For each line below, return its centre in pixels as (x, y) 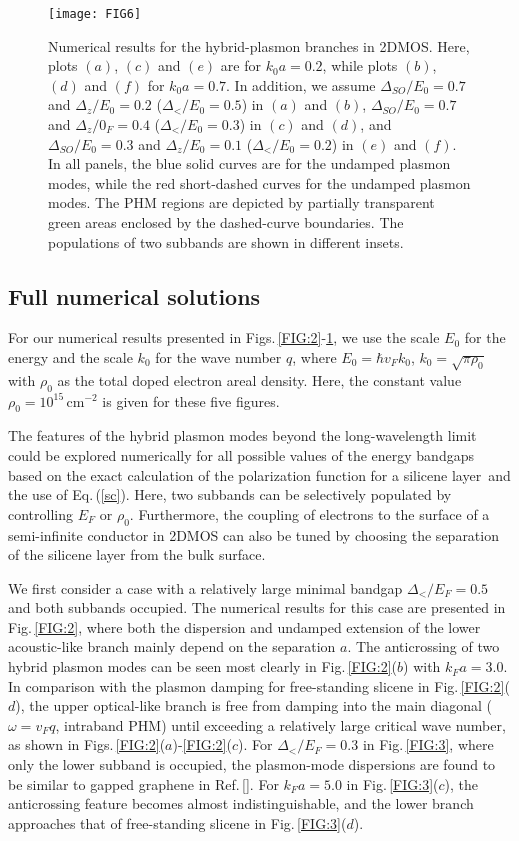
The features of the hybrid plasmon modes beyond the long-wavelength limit (242, 435)
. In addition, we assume (301, 84)
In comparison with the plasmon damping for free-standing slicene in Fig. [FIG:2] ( (259, 685)
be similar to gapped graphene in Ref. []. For (143, 783)
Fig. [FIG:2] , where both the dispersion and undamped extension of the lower (244, 626)
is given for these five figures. (191, 400)
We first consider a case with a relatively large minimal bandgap (205, 587)
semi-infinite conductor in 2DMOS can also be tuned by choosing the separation (253, 534)
